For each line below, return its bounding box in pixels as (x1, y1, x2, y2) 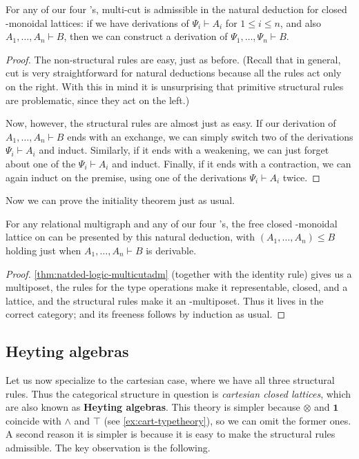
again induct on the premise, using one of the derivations (6, 170, 246, 184)
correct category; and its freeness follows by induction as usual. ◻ (6, 307, 286, 321)
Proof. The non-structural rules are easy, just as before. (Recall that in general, (6, 52, 341, 66)
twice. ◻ (282, 170, 320, 184)
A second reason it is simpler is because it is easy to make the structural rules (6, 427, 336, 441)
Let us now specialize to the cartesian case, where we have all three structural (6, 373, 335, 387)
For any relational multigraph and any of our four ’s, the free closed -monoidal (6, 216, 338, 230)
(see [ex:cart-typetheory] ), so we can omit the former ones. (104, 413, 351, 427)
